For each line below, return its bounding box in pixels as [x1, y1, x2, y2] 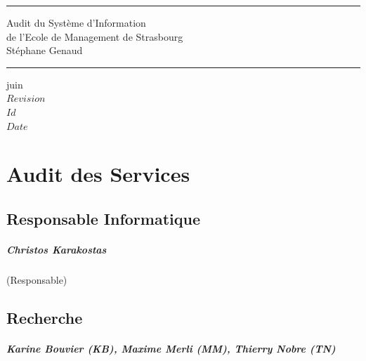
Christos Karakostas [6, 242, 107, 256]
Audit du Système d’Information [6, 15, 146, 29]
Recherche [6, 306, 83, 328]
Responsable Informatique [6, 207, 200, 229]
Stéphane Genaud [6, 43, 83, 58]
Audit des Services [6, 159, 190, 188]
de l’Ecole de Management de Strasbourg [6, 29, 183, 44]
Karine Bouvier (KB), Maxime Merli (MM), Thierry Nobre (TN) [6, 341, 336, 355]
